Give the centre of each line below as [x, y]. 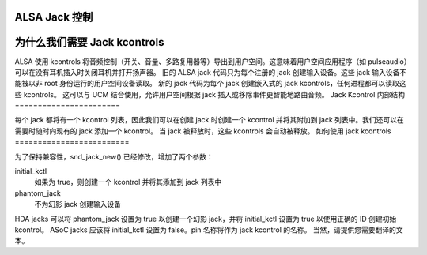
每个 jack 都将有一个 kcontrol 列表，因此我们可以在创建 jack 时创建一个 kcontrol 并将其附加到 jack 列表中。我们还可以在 [210, 120]
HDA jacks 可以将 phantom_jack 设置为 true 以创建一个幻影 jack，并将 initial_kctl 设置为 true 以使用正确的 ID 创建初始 [206, 219]
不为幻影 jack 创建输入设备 [78, 204]
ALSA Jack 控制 [54, 17]
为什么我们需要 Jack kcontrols [90, 42]
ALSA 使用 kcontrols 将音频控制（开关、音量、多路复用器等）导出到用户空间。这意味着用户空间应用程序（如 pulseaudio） [211, 61]
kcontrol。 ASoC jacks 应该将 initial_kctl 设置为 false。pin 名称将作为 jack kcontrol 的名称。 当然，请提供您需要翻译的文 [209, 230]
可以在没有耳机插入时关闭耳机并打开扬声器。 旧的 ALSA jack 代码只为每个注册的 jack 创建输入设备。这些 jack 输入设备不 [211, 72]
